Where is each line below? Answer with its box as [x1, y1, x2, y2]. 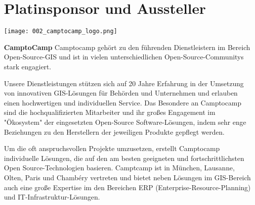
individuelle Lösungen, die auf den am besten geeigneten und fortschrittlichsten [4, 153, 244, 163]
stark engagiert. [4, 61, 51, 71]
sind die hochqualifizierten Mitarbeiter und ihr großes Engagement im [4, 107, 215, 117]
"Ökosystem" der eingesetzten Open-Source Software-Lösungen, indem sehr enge [4, 116, 246, 127]
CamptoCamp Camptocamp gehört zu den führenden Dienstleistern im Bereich [4, 42, 251, 52]
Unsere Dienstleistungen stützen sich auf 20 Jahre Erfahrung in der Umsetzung [4, 78, 244, 88]
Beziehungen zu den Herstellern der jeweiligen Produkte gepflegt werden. [4, 126, 225, 137]
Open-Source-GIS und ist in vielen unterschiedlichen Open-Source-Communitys [4, 51, 244, 62]
